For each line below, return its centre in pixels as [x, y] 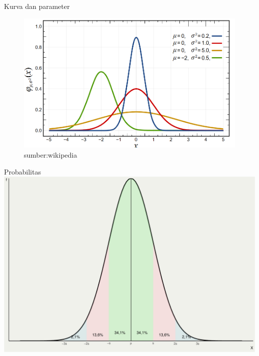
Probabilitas [23, 171]
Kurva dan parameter [37, 6]
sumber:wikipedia [51, 154]
